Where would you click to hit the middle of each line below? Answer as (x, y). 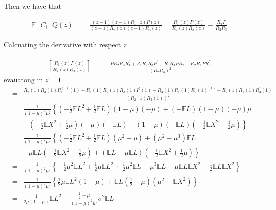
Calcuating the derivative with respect (63, 44)
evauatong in (24, 80)
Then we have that (33, 6)
